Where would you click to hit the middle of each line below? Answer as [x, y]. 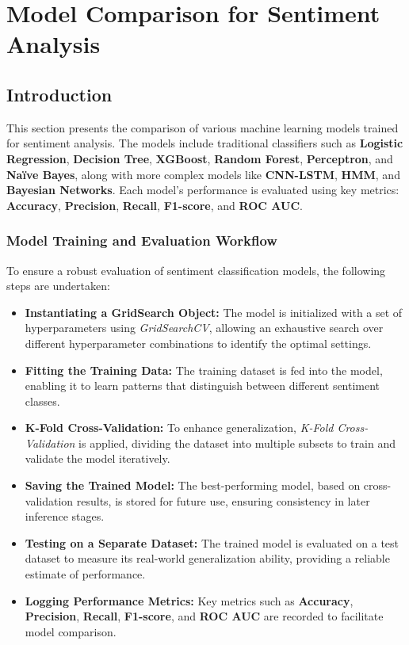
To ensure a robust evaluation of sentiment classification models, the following [196, 270]
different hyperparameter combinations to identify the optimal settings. [198, 343]
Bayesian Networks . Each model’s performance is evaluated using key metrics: [203, 190]
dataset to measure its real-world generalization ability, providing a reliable [207, 558]
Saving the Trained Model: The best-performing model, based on [193, 485]
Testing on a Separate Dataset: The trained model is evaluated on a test [212, 542]
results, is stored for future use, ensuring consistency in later [223, 500]
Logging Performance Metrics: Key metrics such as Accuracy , [189, 600]
